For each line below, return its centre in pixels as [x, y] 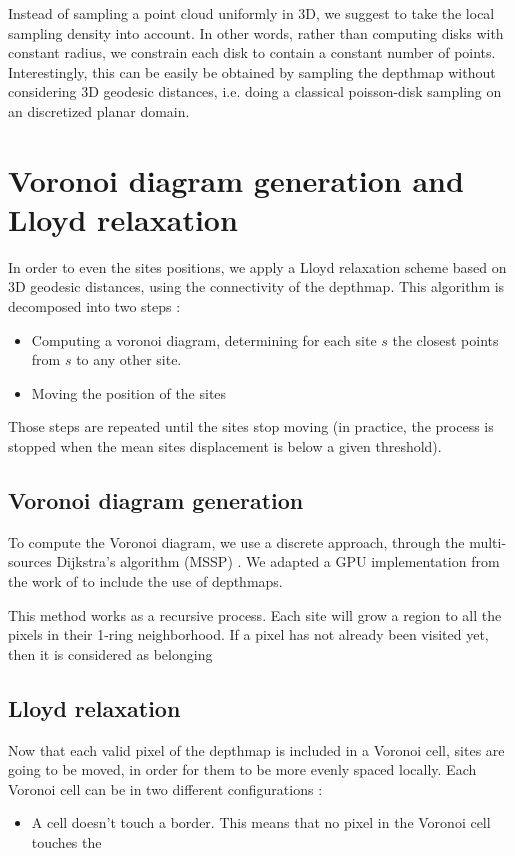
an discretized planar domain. [99, 110]
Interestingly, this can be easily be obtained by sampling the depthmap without [252, 71]
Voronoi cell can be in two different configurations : [165, 788]
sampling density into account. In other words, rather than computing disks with [256, 32]
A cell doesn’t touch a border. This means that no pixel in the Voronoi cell [261, 822]
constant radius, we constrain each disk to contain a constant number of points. [252, 52]
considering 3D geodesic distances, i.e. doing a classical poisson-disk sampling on [255, 91]
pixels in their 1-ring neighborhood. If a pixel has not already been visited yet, [248, 634]
